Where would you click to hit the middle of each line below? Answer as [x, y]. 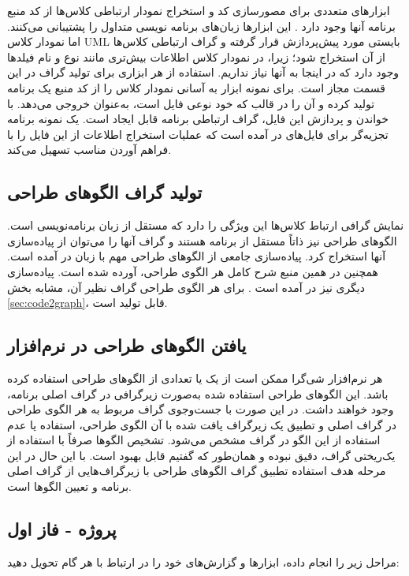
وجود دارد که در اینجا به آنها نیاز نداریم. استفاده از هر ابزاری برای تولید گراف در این [203, 72]
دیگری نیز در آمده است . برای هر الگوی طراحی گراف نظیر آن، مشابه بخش [186, 287]
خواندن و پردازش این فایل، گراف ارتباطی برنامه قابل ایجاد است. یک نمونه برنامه [198, 119]
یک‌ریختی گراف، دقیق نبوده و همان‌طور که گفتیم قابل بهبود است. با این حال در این [201, 455]
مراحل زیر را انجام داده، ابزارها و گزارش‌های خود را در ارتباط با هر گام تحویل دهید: [203, 561]
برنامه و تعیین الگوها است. [69, 486]
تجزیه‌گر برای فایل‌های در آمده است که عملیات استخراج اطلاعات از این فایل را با [198, 134]
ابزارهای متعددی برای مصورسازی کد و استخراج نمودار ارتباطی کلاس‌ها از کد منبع [199, 10]
